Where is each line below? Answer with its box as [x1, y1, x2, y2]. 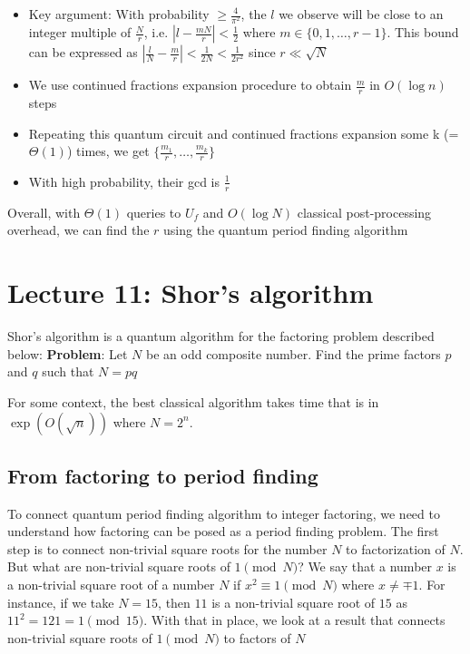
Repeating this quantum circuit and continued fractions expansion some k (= [28, 123, 459, 142]
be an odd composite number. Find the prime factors [146, 344, 441, 363]
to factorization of [346, 539, 446, 558]
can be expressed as [28, 43, 138, 62]
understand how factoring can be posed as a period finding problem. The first [7, 522, 439, 541]
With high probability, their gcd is [28, 171, 220, 190]
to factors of [223, 628, 291, 647]
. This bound [387, 23, 459, 42]
